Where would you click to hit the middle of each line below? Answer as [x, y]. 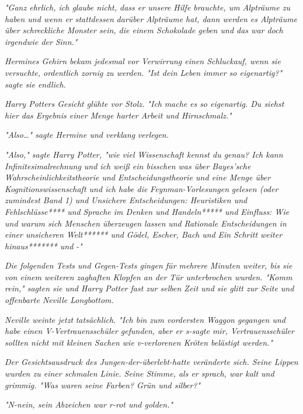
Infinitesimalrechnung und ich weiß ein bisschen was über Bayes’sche [128, 166]
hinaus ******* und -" [43, 246]
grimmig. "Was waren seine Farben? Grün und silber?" [103, 385]
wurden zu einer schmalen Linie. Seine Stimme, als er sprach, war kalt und [140, 373]
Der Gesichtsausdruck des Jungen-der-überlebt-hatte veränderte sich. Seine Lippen [151, 362]
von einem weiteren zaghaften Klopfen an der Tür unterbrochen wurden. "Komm [149, 276]
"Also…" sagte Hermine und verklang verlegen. [87, 135]
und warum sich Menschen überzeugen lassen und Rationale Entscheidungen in [146, 223]
